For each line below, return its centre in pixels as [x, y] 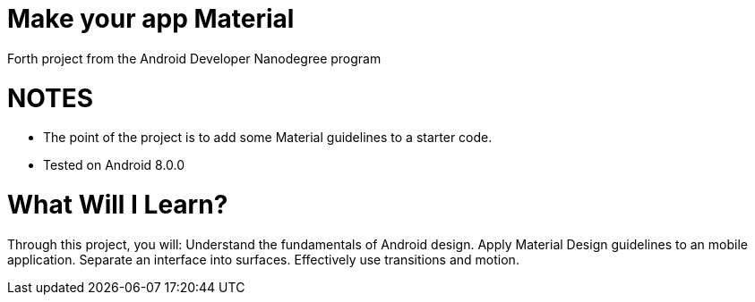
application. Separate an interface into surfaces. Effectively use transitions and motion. [263, 259]
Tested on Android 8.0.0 [114, 165]
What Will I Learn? [118, 205]
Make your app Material [151, 19]
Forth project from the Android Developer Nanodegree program [194, 58]
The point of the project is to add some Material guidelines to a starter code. [268, 138]
